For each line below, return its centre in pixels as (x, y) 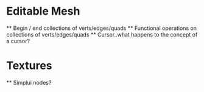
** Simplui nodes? (29, 82)
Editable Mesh (43, 11)
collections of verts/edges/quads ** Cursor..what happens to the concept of (102, 34)
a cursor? (18, 41)
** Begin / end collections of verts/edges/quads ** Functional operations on (101, 28)
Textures (30, 66)
